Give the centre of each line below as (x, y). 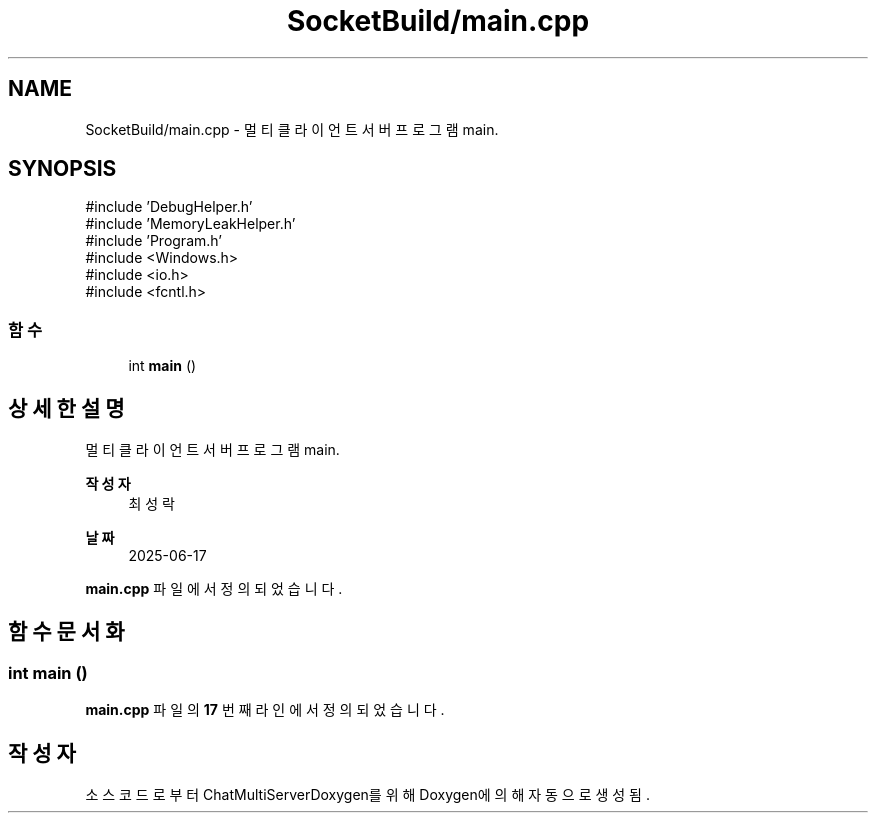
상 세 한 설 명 (66, 408)
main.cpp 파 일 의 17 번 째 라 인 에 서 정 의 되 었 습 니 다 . (265, 710)
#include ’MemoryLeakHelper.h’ (190, 224)
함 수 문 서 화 (66, 632)
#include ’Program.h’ (153, 241)
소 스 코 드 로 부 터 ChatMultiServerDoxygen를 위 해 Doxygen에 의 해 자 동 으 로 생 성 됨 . (367, 795)
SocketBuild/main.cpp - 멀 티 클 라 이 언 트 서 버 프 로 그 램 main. (292, 129)
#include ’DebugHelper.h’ (169, 207)
